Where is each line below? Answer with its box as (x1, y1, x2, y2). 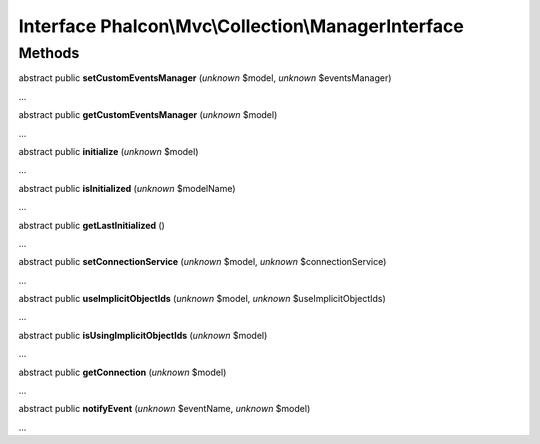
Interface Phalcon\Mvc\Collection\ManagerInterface (18, 15, 464, 37)
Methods (18, 44, 80, 62)
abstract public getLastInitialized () (18, 219, 165, 231)
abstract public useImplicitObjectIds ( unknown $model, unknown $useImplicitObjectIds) (18, 293, 387, 305)
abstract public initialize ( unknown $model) (18, 145, 199, 157)
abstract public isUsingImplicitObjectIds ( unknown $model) (18, 329, 268, 341)
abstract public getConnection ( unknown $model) (18, 366, 227, 378)
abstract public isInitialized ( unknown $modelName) (18, 182, 236, 194)
